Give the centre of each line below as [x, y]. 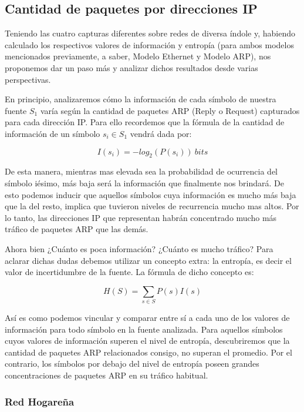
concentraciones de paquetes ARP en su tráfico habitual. [107, 375]
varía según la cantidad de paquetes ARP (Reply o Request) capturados [170, 110]
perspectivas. [28, 79]
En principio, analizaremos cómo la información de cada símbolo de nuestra [141, 99]
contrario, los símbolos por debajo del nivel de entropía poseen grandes [132, 364]
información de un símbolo [53, 133]
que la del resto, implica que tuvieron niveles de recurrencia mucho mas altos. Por [152, 206]
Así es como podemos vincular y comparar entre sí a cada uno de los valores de [147, 318]
